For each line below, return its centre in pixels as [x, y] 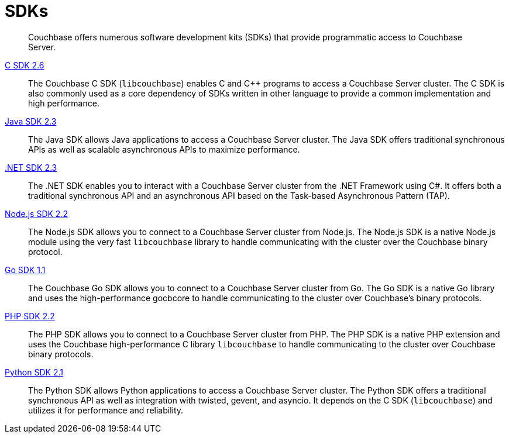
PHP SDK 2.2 [30, 316]
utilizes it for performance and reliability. [106, 410]
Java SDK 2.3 [31, 121]
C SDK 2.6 [25, 65]
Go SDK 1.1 [25, 270]
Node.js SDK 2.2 [36, 213]
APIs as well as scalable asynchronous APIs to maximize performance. [164, 149]
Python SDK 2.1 [34, 372]
